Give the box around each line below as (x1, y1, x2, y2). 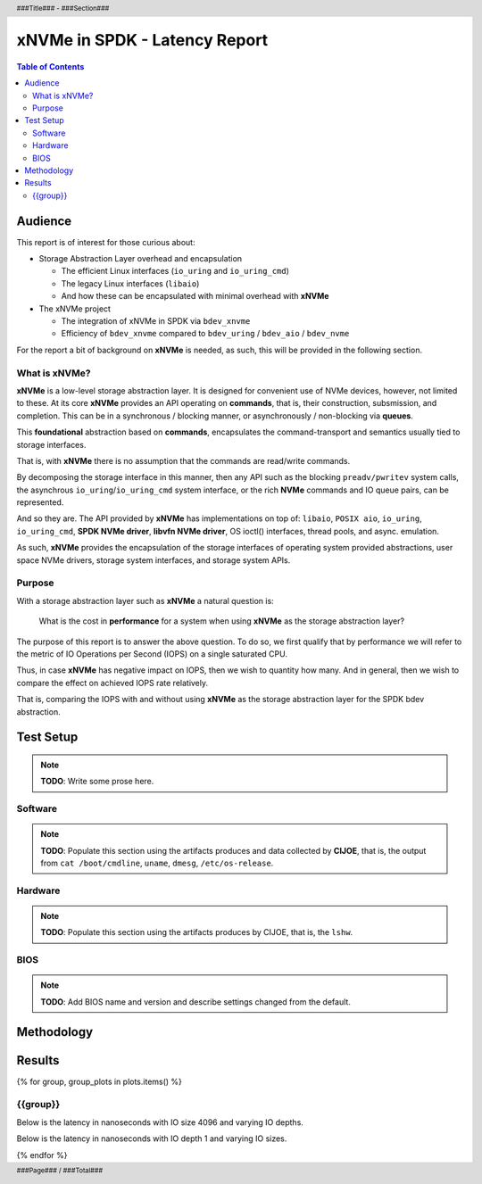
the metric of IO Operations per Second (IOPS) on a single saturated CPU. (16, 648, 287, 659)
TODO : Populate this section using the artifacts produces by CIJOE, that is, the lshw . (40, 927, 353, 938)
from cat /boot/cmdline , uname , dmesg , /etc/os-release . (40, 857, 274, 869)
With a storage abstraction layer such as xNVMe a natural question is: (16, 595, 274, 606)
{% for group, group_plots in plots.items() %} (16, 1076, 183, 1087)
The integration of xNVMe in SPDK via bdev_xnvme (61, 316, 251, 327)
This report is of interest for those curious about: (16, 236, 195, 247)
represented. (16, 497, 64, 508)
